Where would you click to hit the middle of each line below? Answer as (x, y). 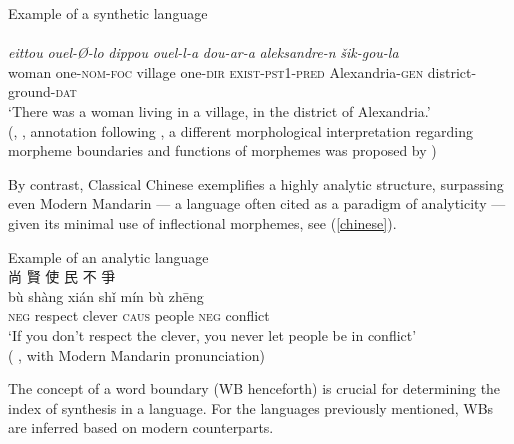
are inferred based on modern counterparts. (141, 427)
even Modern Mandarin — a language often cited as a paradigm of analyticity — (257, 203)
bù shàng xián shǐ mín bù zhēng (106, 295)
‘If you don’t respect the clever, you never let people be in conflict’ (212, 334)
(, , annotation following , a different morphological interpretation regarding (241, 130)
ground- (32, 91)
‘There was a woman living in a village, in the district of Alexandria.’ (219, 110)
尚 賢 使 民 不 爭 (62, 276)
